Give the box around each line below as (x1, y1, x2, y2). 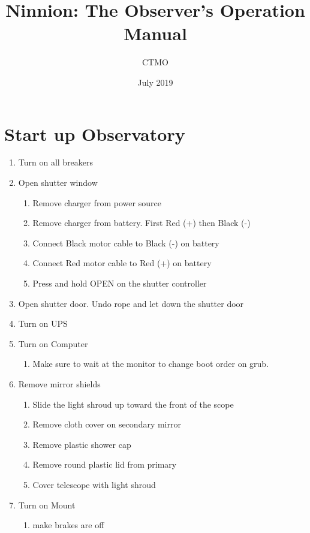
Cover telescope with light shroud (32, 478, 156, 490)
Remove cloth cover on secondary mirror (32, 418, 181, 430)
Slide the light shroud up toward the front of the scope (32, 398, 234, 410)
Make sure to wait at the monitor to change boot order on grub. (32, 357, 269, 370)
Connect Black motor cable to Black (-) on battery (32, 236, 219, 249)
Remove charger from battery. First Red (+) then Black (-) (32, 216, 251, 229)
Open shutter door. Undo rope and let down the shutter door (18, 297, 244, 309)
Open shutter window (18, 176, 98, 189)
